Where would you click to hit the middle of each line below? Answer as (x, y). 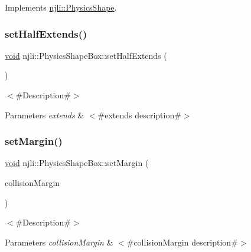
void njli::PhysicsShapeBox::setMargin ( (77, 163)
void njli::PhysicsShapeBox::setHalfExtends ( (86, 55)
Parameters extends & (45, 115)
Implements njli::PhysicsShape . (61, 7)
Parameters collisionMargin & (59, 242)
